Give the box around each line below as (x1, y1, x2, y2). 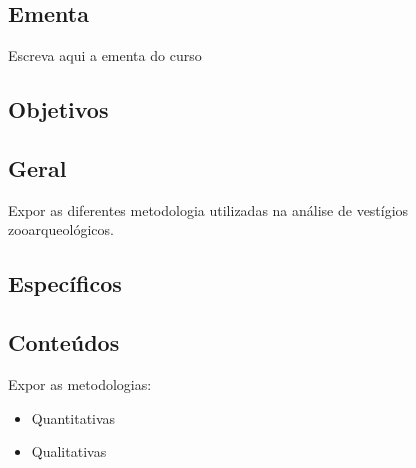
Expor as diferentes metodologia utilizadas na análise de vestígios (8, 199, 409, 220)
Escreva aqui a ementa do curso (8, 45, 202, 66)
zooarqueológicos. (8, 219, 114, 240)
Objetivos (8, 94, 109, 125)
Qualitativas (31, 441, 107, 462)
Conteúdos (8, 327, 120, 358)
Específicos (8, 268, 122, 299)
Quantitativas (31, 407, 116, 428)
